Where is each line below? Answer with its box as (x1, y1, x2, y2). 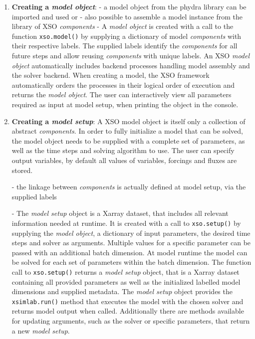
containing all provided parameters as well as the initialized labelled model (11, 276, 241, 287)
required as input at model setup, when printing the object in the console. (11, 99, 239, 109)
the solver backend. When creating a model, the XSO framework (11, 70, 210, 80)
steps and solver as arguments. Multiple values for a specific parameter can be (11, 237, 251, 248)
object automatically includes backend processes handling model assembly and (11, 60, 250, 70)
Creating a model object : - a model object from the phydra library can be (11, 1, 247, 11)
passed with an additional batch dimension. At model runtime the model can (11, 247, 248, 257)
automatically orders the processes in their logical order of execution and (11, 79, 235, 90)
